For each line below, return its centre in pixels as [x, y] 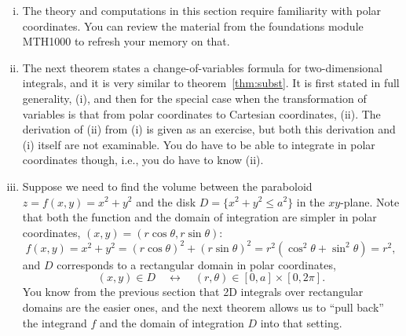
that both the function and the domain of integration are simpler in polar [199, 217]
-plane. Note [370, 201]
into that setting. [301, 322]
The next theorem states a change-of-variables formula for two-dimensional [202, 67]
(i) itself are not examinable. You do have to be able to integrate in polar [199, 144]
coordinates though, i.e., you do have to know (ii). [143, 160]
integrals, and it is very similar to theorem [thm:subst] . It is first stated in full [211, 83]
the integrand [55, 322]
